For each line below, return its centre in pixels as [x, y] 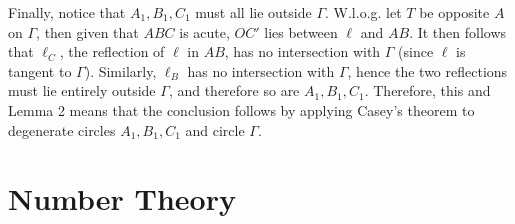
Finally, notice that [67, 12]
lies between [301, 31]
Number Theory [122, 198]
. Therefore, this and [427, 90]
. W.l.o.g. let [363, 12]
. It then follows [458, 31]
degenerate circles [62, 129]
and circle [215, 129]
